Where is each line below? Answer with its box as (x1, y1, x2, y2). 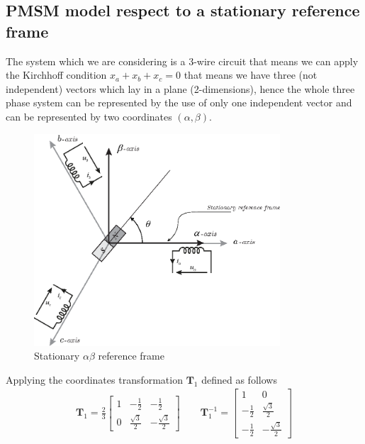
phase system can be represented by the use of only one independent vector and (6, 95, 352, 110)
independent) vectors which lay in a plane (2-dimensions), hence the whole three (6, 81, 355, 96)
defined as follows (201, 372, 277, 387)
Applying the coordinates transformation (6, 372, 183, 387)
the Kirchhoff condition (6, 67, 107, 82)
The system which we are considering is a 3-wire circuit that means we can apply (6, 53, 359, 68)
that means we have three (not (184, 67, 318, 82)
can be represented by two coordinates (6, 109, 172, 123)
